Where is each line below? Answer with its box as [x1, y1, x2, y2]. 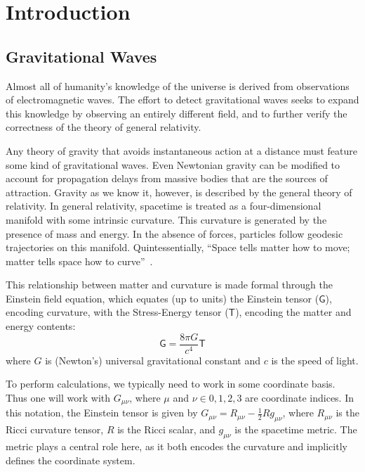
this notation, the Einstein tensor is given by [6, 405, 198, 420]
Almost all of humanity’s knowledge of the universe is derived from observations [6, 78, 350, 93]
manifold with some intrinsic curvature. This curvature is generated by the [6, 212, 327, 227]
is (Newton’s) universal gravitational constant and [45, 352, 261, 367]
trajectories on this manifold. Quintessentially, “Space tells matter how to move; [6, 240, 350, 255]
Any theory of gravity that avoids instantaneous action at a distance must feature [6, 143, 358, 158]
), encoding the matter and [235, 305, 352, 319]
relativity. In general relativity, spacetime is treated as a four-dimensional [6, 198, 321, 213]
